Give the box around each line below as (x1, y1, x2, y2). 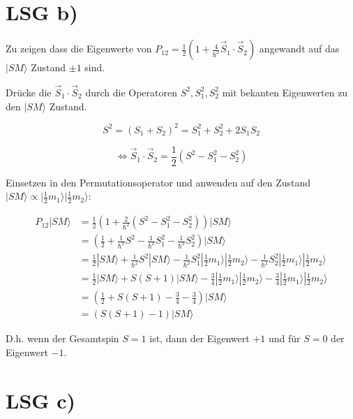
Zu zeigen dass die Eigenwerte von (6, 41, 152, 56)
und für (268, 331, 301, 346)
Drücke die (6, 84, 52, 99)
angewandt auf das (259, 41, 340, 56)
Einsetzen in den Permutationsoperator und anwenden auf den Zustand (6, 175, 311, 189)
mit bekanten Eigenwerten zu (222, 84, 348, 99)
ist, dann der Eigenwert (149, 331, 250, 346)
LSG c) (6, 385, 76, 414)
